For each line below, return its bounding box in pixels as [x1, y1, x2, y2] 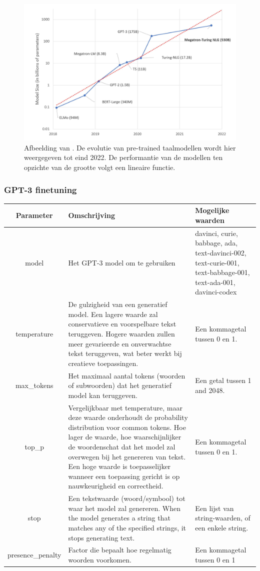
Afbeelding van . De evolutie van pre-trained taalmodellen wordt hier [24, 142, 236, 152]
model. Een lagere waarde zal [68, 308, 158, 319]
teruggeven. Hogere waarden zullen [68, 328, 175, 338]
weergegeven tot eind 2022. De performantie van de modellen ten [24, 152, 223, 162]
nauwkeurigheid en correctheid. [68, 480, 163, 491]
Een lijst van [195, 502, 234, 513]
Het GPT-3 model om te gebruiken [68, 257, 175, 267]
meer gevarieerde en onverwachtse [68, 338, 171, 348]
